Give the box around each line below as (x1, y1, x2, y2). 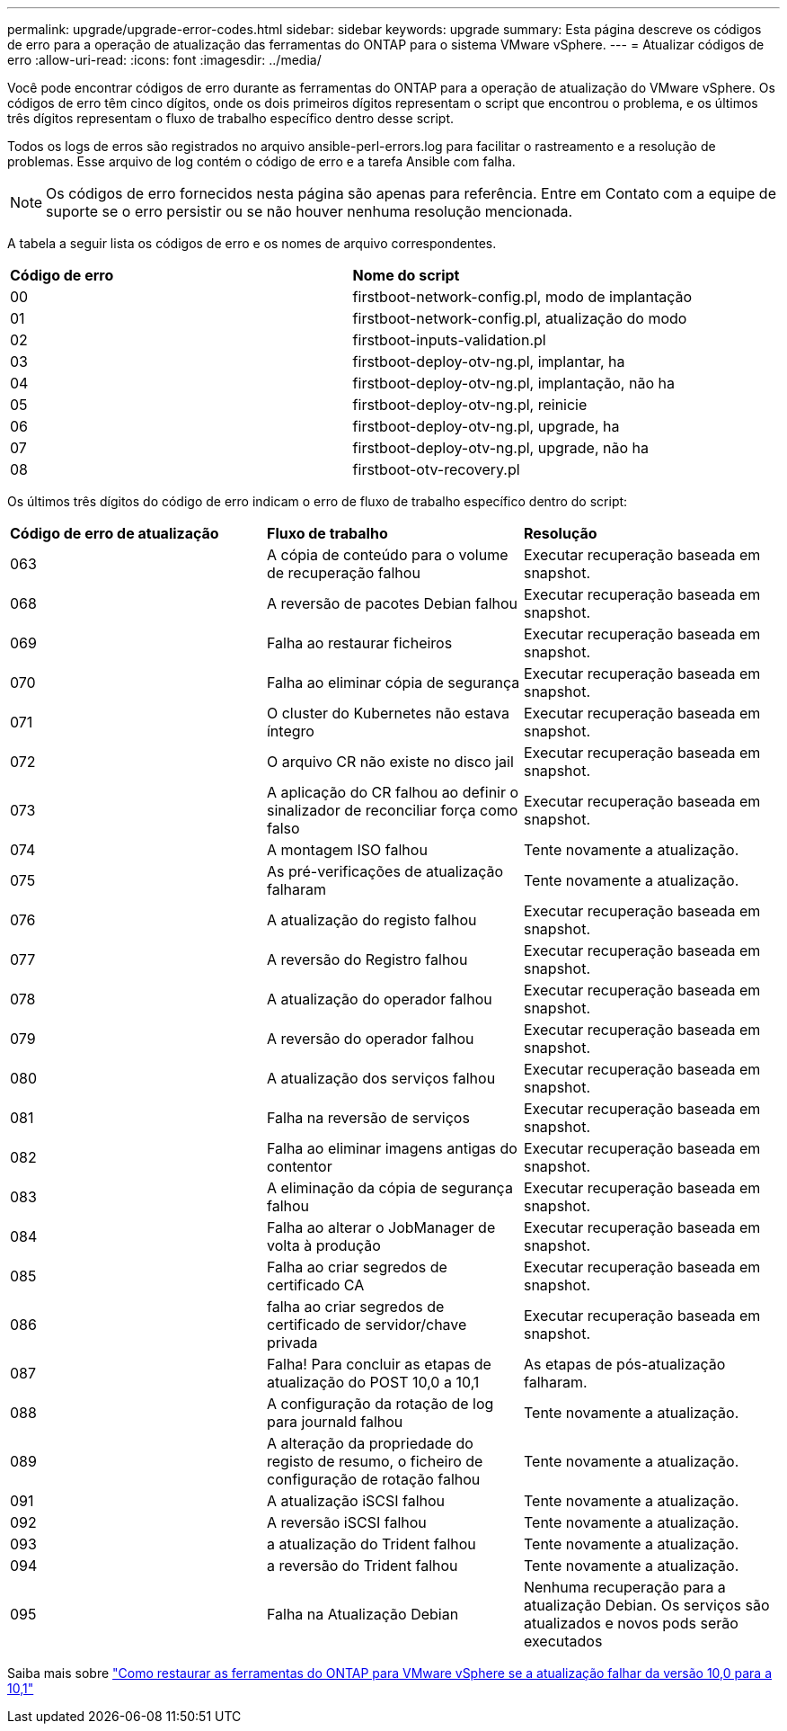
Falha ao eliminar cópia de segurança (266, 674, 520, 692)
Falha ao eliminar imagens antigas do (266, 1139, 517, 1157)
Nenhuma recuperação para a (523, 1578, 726, 1596)
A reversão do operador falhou (266, 1030, 474, 1048)
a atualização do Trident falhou (266, 1535, 476, 1553)
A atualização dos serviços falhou (266, 1069, 496, 1087)
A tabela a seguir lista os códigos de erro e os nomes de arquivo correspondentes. (7, 236, 497, 251)
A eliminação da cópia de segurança (266, 1179, 513, 1197)
